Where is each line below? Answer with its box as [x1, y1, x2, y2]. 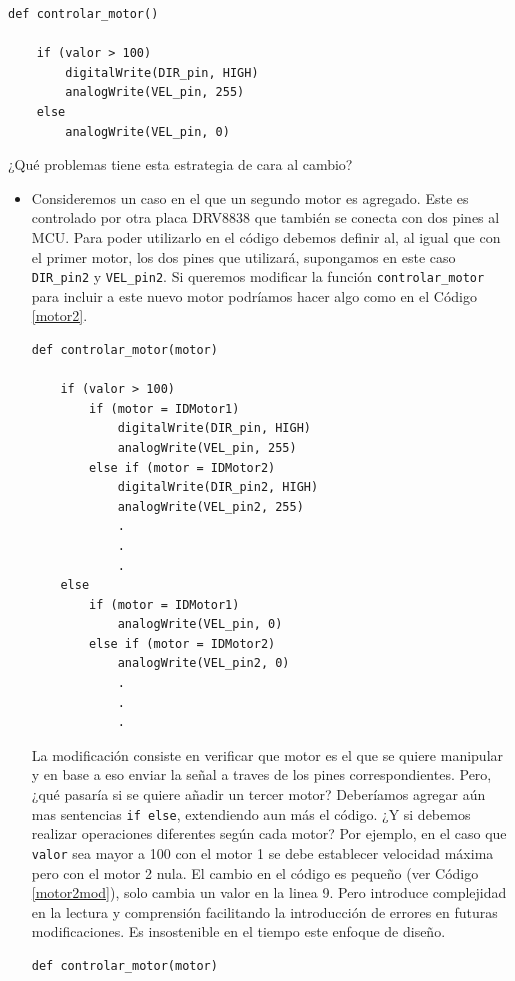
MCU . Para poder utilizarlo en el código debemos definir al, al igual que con [31, 226, 501, 247]
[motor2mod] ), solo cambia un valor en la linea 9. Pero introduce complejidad [31, 882, 507, 903]
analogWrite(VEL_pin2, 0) [117, 656, 290, 671]
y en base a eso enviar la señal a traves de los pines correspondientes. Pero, [31, 764, 492, 785]
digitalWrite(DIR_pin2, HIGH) [117, 480, 319, 495]
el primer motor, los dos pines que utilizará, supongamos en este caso [31, 246, 456, 267]
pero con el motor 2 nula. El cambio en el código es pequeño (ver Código [31, 862, 479, 883]
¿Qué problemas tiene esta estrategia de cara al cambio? [8, 154, 353, 175]
